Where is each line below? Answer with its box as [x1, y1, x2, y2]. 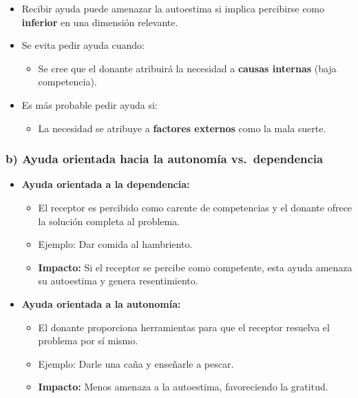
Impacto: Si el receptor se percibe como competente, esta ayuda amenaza [38, 260, 352, 274]
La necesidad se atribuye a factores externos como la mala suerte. [38, 121, 326, 135]
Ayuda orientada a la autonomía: [21, 296, 181, 311]
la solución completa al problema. [38, 213, 180, 228]
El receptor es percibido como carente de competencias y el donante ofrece [38, 200, 352, 214]
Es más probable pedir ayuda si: [21, 97, 158, 112]
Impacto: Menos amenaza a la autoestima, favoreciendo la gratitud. [38, 379, 328, 394]
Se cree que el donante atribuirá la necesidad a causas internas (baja [38, 61, 337, 75]
